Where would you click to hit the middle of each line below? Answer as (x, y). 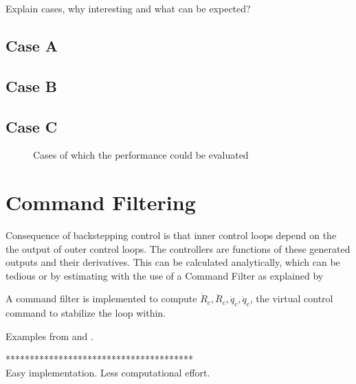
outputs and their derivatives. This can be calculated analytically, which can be (173, 262)
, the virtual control (291, 298)
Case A (32, 45)
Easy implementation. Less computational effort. (108, 373)
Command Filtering (101, 202)
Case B (32, 86)
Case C (32, 126)
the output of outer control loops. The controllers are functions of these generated (178, 248)
